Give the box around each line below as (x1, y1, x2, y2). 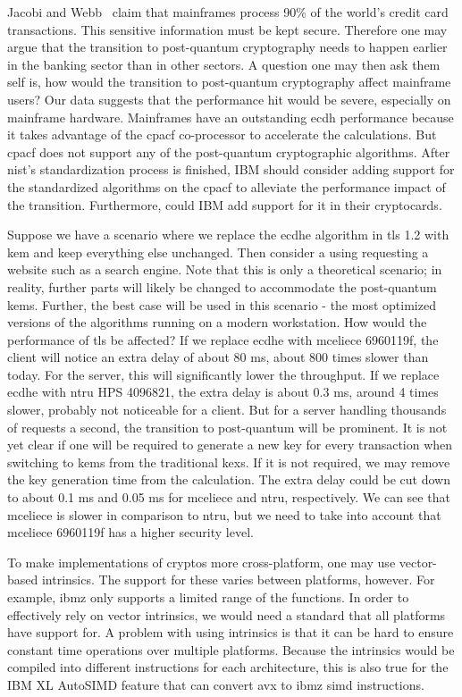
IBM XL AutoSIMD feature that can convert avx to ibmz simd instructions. (7, 675, 424, 693)
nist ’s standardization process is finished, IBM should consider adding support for (7, 160, 455, 179)
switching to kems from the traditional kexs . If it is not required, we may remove (7, 452, 450, 471)
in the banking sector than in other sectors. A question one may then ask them (7, 55, 441, 73)
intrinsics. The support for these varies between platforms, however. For (41, 570, 435, 589)
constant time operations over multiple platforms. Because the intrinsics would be (7, 640, 455, 659)
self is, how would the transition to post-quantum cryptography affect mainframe (7, 72, 451, 91)
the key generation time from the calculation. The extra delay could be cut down (7, 470, 450, 489)
